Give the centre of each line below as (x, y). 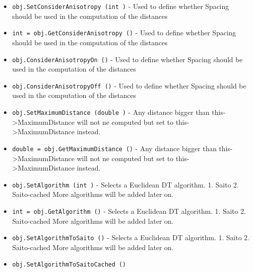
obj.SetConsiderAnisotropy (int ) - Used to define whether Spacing (121, 6)
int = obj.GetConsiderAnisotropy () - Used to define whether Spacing (124, 33)
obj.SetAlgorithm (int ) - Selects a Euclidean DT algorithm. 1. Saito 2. (126, 184)
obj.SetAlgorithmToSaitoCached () (69, 265)
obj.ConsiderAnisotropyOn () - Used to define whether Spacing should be (127, 59)
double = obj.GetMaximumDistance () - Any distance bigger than (114, 148)
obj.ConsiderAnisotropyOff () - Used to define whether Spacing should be (129, 85)
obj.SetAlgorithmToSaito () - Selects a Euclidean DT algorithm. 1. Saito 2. (131, 237)
